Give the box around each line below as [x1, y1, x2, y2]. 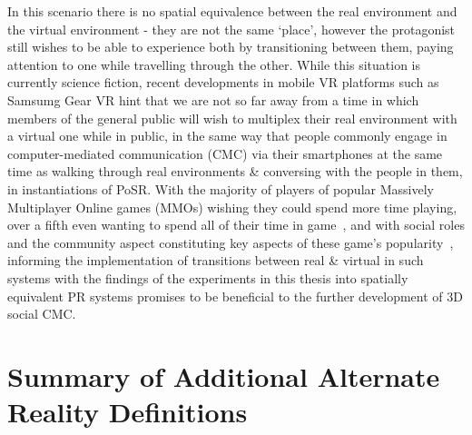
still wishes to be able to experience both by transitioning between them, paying [7, 37, 454, 56]
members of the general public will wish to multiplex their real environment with [7, 108, 457, 127]
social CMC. [7, 304, 76, 323]
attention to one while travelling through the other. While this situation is [7, 54, 420, 74]
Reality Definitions [7, 393, 248, 430]
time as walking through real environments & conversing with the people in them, [7, 162, 463, 181]
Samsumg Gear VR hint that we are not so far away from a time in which [7, 90, 419, 109]
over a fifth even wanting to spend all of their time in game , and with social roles [7, 215, 465, 234]
